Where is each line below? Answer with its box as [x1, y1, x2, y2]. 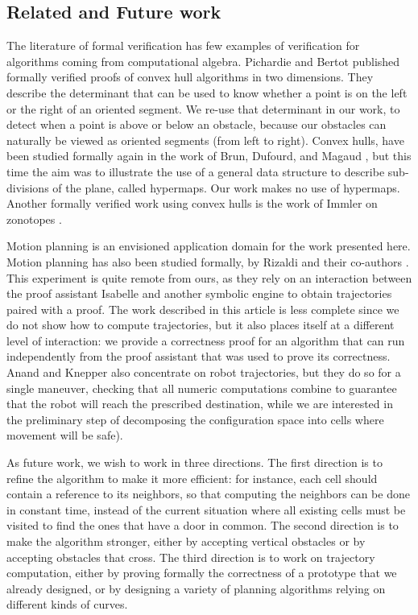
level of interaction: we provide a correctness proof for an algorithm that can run [6, 332, 405, 349]
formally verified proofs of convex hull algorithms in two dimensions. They [6, 68, 374, 85]
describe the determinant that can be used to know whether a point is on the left [6, 84, 408, 101]
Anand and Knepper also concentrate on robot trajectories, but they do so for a [6, 364, 401, 381]
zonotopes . [6, 210, 62, 227]
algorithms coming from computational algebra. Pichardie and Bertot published [6, 52, 400, 69]
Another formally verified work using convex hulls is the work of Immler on [6, 195, 378, 212]
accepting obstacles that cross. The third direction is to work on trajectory [6, 548, 375, 565]
